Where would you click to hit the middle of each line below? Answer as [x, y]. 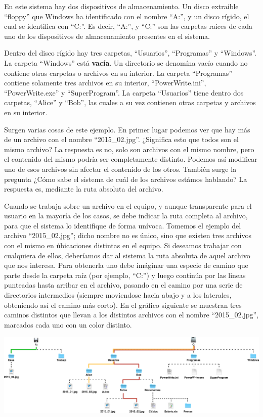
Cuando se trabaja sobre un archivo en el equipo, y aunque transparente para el [128, 205]
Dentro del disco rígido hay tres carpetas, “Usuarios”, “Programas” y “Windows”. [130, 53]
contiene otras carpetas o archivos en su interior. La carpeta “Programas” [118, 73]
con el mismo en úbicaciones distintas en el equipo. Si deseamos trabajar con [123, 245]
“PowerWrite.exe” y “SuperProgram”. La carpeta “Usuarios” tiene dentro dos [124, 92]
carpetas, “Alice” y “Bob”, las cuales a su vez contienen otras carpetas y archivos [130, 102]
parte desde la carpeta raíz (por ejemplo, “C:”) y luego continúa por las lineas [125, 275]
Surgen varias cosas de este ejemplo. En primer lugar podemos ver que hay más [127, 129]
